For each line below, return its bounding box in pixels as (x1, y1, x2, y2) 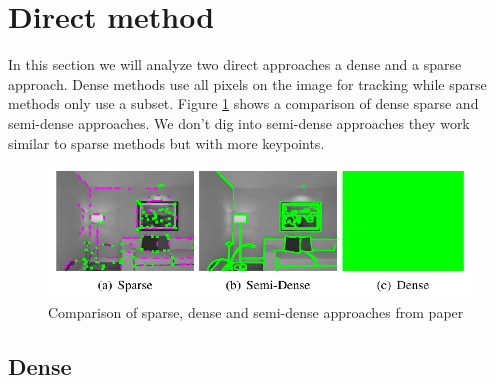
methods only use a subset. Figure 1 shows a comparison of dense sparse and (8, 93, 479, 114)
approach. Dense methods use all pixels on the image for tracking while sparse (8, 73, 487, 94)
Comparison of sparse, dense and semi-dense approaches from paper (48, 302, 464, 323)
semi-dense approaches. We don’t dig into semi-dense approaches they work (8, 112, 470, 133)
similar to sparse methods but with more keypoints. (8, 132, 325, 153)
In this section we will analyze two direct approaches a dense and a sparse (8, 54, 462, 75)
